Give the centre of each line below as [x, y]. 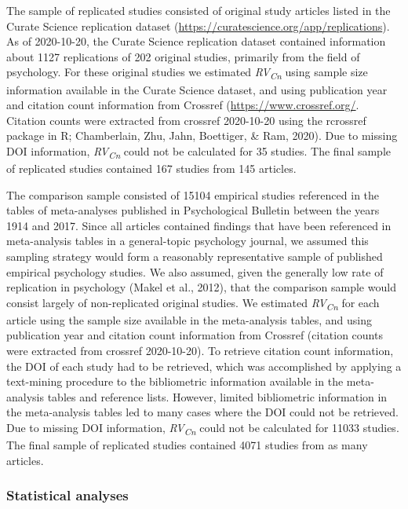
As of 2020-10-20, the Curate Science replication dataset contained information [196, 41]
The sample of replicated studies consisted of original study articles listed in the [199, 10]
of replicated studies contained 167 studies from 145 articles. [151, 168]
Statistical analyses [67, 495]
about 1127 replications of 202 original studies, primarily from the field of [183, 56]
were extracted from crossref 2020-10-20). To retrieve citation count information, [200, 351]
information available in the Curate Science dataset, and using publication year [197, 89]
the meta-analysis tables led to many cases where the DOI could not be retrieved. [202, 412]
